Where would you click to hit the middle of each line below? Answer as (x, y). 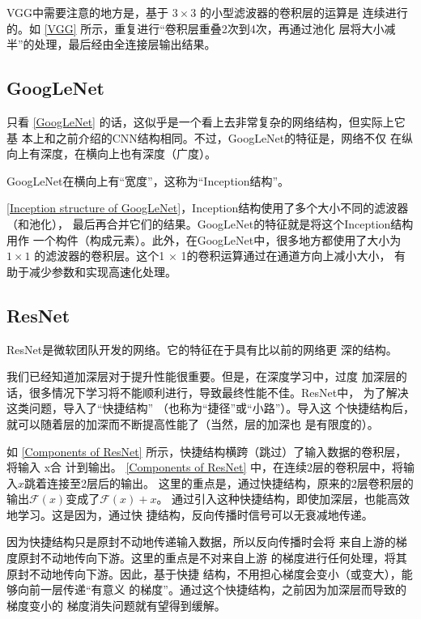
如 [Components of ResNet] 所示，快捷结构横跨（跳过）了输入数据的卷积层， (207, 451)
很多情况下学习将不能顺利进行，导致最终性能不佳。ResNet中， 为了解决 (219, 392)
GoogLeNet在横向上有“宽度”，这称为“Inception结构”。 (148, 180)
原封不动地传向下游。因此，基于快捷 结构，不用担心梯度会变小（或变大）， (204, 573)
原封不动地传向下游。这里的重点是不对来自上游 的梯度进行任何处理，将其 (212, 558)
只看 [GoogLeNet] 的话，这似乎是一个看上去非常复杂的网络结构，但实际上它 (206, 121)
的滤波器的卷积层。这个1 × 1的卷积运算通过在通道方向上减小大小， (213, 256)
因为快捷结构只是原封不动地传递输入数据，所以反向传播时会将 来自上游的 (201, 542)
